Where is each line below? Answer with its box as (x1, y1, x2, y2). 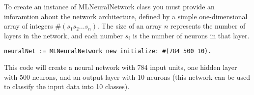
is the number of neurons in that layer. (133, 30, 250, 40)
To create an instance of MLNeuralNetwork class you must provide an (4, 1, 215, 11)
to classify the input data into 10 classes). (4, 81, 130, 92)
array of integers (4, 21, 53, 31)
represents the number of (170, 21, 246, 31)
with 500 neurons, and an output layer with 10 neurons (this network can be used (4, 71, 250, 82)
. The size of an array (97, 21, 162, 31)
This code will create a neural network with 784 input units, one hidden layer (4, 62, 237, 72)
